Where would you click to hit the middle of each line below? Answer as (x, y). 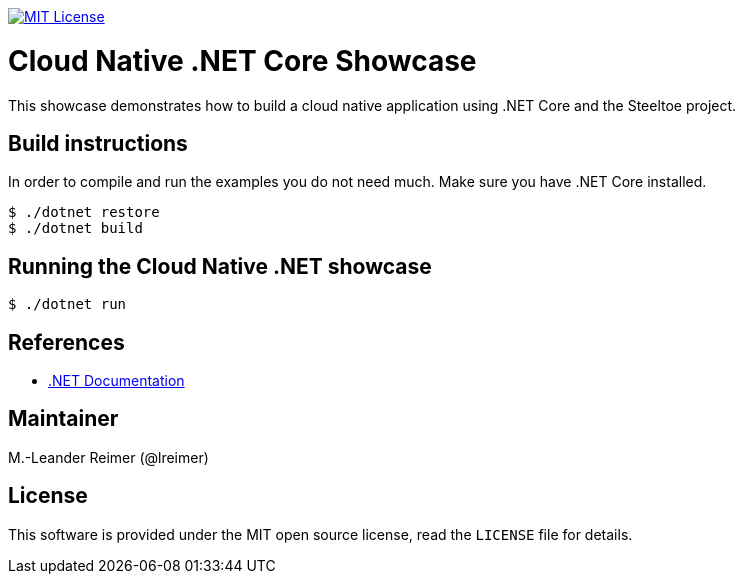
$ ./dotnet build (75, 228)
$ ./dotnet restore (84, 212)
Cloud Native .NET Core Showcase (242, 60)
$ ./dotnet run (67, 304)
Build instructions (98, 143)
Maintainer (63, 419)
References (66, 342)
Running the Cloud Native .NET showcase (220, 266)
